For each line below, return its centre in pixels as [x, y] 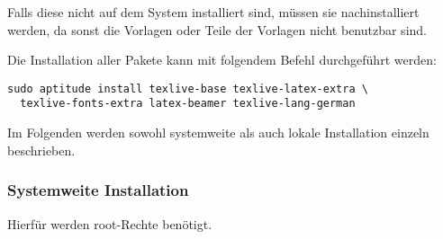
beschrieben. [41, 150]
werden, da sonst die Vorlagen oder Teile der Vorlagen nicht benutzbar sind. [217, 29]
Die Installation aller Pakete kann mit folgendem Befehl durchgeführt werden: [222, 60]
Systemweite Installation [98, 190]
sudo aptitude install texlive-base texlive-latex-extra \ [188, 89]
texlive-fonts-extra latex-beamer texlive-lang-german [188, 104]
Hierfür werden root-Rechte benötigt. [110, 223]
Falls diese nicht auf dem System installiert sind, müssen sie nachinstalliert [213, 12]
